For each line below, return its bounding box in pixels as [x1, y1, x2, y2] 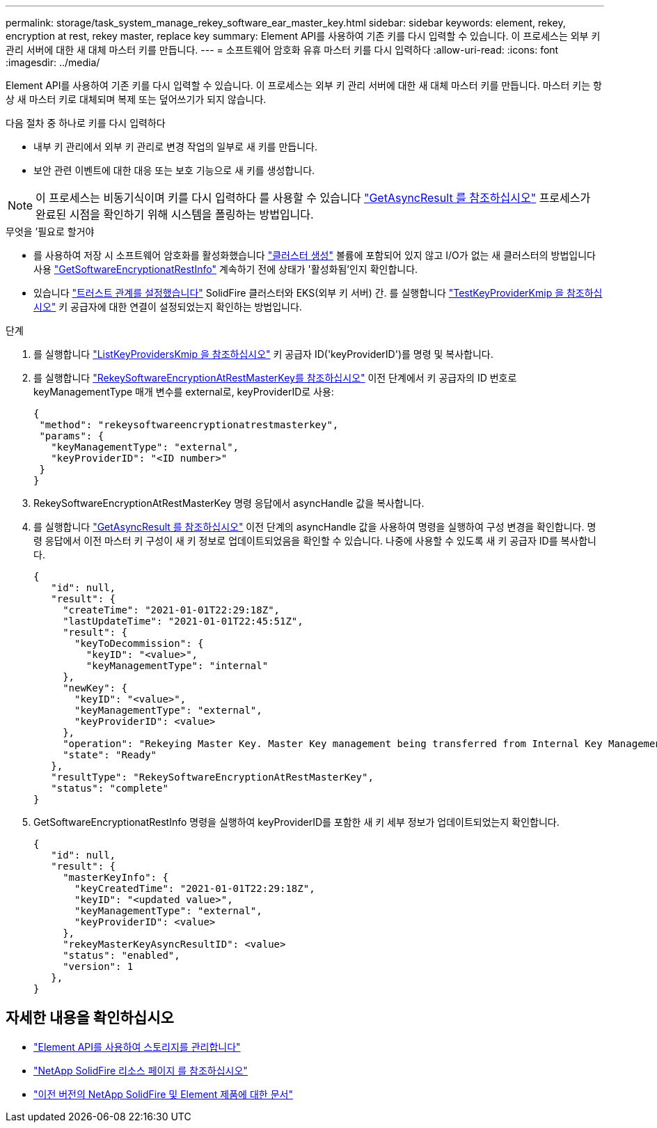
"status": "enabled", [63, 950, 180, 961]
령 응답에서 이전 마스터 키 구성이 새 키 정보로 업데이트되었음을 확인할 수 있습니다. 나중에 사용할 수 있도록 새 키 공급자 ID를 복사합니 [33, 535, 596, 547]
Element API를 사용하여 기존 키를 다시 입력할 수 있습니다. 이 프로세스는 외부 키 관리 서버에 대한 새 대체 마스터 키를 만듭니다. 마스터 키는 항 [6, 79, 602, 91]
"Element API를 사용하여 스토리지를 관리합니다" [33, 1040, 241, 1053]
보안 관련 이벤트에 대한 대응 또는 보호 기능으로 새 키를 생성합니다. [33, 164, 315, 176]
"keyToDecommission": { [74, 638, 204, 649]
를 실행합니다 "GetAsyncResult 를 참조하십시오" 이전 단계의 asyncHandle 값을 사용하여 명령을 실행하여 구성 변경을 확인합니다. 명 [33, 521, 596, 533]
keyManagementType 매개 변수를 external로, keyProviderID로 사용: [33, 386, 334, 398]
